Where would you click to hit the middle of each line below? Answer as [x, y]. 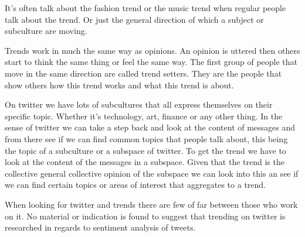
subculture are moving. [46, 31]
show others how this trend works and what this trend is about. [119, 85]
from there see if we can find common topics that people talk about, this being [146, 138]
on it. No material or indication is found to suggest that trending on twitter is [145, 216]
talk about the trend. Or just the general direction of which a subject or [134, 19]
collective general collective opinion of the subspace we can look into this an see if [152, 173]
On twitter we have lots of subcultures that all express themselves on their [139, 104]
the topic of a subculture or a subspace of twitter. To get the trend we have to [145, 150]
